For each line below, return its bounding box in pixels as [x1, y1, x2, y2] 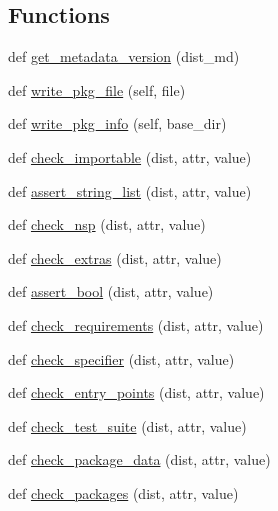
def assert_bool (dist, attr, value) [8, 281, 214, 302]
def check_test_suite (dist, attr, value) [8, 415, 247, 436]
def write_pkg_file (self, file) [8, 79, 186, 100]
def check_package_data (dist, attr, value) [8, 449, 271, 470]
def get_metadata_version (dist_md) [8, 46, 240, 67]
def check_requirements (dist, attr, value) [8, 314, 264, 335]
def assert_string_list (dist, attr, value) [8, 180, 252, 201]
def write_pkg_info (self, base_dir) [8, 113, 227, 134]
